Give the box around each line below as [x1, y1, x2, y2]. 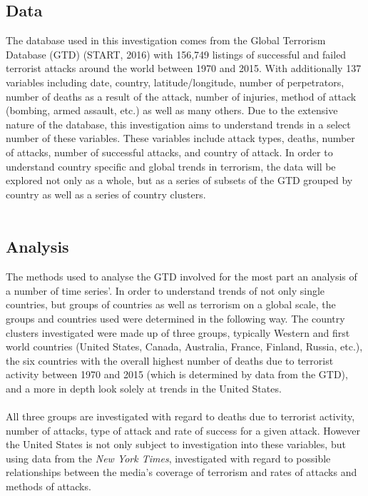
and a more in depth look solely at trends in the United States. [6, 380, 282, 395]
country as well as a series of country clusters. [6, 186, 206, 201]
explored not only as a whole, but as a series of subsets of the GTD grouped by [6, 173, 353, 188]
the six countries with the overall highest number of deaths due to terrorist [6, 353, 334, 368]
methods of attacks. [6, 479, 91, 494]
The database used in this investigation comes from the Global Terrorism [6, 33, 326, 48]
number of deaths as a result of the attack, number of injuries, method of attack [6, 88, 357, 103]
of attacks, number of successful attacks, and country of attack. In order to [6, 144, 333, 159]
